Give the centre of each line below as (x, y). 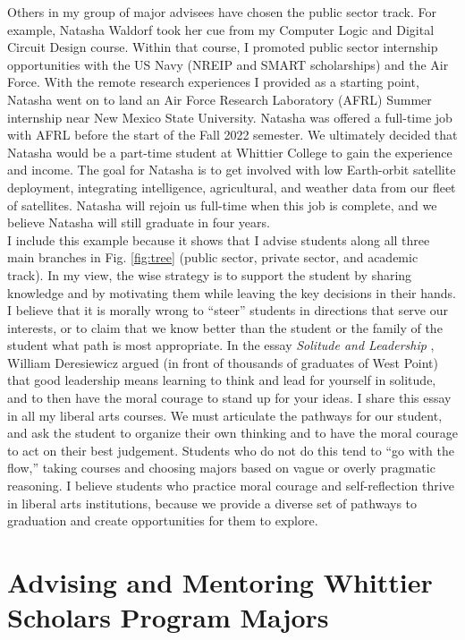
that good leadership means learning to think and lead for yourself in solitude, (222, 380)
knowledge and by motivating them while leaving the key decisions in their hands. (232, 292)
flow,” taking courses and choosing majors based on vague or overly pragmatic (221, 468)
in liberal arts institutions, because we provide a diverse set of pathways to (212, 503)
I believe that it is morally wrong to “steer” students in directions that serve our (228, 310)
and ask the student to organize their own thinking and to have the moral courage (232, 433)
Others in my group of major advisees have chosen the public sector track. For (222, 12)
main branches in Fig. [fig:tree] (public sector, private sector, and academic (213, 257)
